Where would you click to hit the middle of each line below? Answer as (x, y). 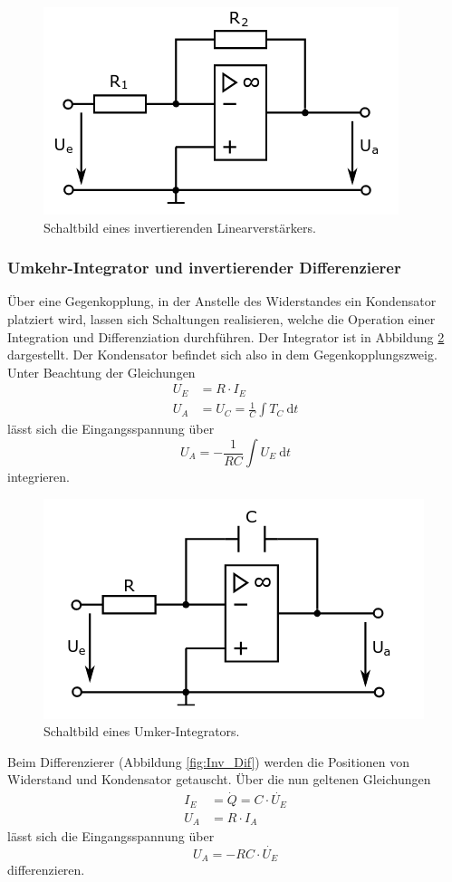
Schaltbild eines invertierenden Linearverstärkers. (180, 227)
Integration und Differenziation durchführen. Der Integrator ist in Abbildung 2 (226, 336)
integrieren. (38, 476)
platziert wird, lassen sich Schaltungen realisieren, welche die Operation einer (221, 319)
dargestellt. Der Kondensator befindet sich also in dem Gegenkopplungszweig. (222, 355)
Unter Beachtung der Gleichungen (101, 372)
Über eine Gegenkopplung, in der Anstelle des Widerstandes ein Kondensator (222, 301)
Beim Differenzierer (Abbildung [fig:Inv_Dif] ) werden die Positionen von (209, 761)
